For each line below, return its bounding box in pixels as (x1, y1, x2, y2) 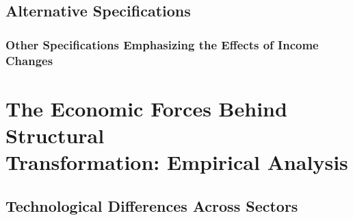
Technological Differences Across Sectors (5, 195, 298, 216)
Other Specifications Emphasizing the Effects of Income (5, 36, 319, 53)
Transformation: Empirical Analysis (5, 148, 348, 176)
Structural (5, 121, 105, 149)
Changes (5, 51, 53, 69)
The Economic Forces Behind (5, 94, 287, 122)
